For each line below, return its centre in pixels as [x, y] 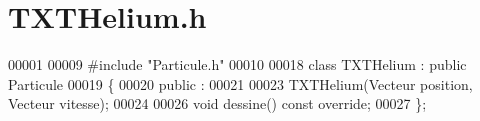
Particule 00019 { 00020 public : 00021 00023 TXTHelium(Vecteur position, [240, 83]
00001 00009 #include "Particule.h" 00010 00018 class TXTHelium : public [237, 64]
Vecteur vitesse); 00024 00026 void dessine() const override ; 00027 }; [217, 103]
